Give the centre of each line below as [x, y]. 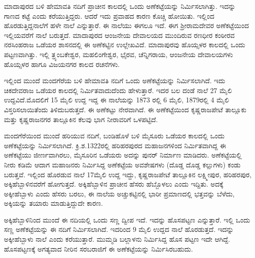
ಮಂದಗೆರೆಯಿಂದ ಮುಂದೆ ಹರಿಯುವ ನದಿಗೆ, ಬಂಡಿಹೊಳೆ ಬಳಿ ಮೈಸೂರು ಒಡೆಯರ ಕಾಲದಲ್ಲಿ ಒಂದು [114, 136]
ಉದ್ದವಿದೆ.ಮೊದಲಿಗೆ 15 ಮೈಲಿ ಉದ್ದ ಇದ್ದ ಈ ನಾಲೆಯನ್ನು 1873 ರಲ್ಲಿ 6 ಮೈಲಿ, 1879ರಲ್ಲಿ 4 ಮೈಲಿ [117, 100]
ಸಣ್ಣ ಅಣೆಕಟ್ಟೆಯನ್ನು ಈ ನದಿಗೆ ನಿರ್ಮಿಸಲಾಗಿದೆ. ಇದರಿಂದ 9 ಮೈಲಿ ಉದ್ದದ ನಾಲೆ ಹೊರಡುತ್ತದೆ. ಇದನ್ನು [119, 229]
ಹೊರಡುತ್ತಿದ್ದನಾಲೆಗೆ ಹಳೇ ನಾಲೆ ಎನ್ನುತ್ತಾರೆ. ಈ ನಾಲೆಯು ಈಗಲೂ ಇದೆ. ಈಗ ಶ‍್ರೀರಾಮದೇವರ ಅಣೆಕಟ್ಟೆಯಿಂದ [127, 25]
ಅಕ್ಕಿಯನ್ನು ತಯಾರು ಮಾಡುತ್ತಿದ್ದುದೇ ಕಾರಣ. [54, 203]
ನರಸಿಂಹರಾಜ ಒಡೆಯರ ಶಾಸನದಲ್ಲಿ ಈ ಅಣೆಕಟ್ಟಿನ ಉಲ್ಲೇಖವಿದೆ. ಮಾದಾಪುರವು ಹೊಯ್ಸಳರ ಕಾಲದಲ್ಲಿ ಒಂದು [125, 45]
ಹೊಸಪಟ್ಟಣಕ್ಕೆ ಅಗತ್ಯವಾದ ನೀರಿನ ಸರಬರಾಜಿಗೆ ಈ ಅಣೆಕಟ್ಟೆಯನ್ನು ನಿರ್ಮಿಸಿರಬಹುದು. [99, 248]
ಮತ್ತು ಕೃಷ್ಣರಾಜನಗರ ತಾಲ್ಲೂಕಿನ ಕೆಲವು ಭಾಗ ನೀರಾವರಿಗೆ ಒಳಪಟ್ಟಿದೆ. [81, 119]
